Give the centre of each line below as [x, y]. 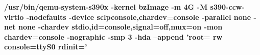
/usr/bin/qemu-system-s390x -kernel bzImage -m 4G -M [106, 7]
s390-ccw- [227, 7]
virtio [14, 17]
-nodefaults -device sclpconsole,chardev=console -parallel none [139, 17]
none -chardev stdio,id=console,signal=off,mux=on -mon [120, 27]
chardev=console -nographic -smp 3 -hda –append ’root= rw [113, 36]
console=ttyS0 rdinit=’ [46, 47]
